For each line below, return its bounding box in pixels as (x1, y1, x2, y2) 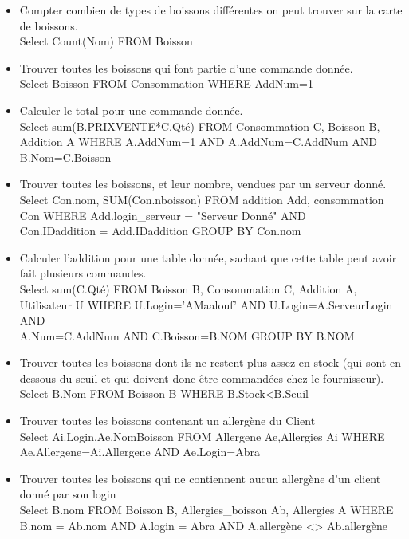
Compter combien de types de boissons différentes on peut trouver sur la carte (19, 2, 403, 18)
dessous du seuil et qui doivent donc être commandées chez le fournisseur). (19, 369, 384, 386)
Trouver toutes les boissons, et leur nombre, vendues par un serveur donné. (19, 175, 387, 192)
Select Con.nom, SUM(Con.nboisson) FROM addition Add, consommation (19, 191, 384, 207)
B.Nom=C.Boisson (19, 148, 112, 165)
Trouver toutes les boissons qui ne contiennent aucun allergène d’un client (19, 470, 381, 486)
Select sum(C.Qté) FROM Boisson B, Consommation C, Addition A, (19, 280, 357, 297)
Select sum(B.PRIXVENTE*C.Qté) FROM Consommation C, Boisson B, (19, 117, 380, 134)
